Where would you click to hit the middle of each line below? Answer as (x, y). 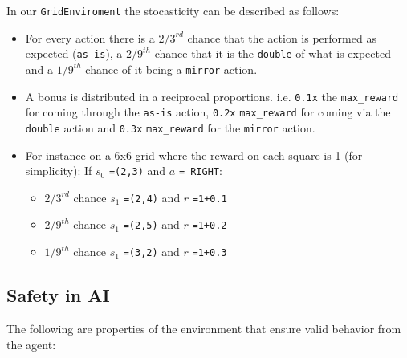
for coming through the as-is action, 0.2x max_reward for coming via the (208, 112)
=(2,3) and (137, 171)
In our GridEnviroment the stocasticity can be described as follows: (173, 10)
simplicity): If (59, 171)
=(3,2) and (151, 252)
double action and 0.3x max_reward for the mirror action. (170, 127)
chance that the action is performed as (282, 37)
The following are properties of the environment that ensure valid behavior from (204, 328)
